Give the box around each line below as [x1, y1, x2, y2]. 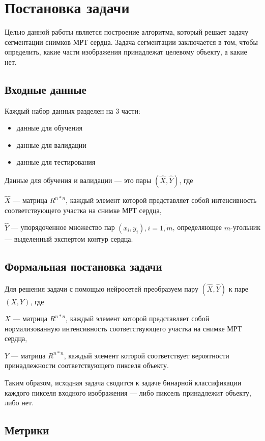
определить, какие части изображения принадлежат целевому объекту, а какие [5, 46, 247, 57]
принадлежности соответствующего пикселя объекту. [5, 360, 169, 371]
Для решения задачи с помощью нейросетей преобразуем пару [5, 283, 198, 294]
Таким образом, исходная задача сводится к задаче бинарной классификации [5, 377, 242, 388]
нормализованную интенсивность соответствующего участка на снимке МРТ [5, 323, 242, 333]
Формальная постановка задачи [5, 258, 162, 274]
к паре [228, 283, 249, 294]
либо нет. [5, 397, 34, 408]
